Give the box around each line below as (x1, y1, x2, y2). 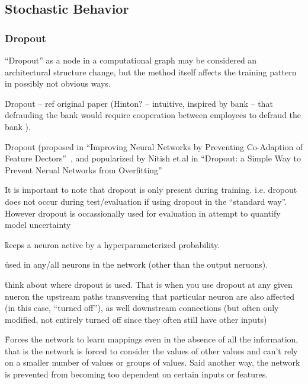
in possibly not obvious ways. (5, 77, 111, 90)
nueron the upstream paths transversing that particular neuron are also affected (5, 290, 295, 302)
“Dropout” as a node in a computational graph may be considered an (5, 54, 257, 66)
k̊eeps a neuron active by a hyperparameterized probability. (5, 238, 220, 250)
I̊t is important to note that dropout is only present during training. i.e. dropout (5, 183, 297, 196)
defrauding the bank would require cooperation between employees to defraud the (5, 109, 301, 121)
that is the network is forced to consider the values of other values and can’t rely (5, 344, 298, 357)
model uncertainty (5, 218, 71, 231)
